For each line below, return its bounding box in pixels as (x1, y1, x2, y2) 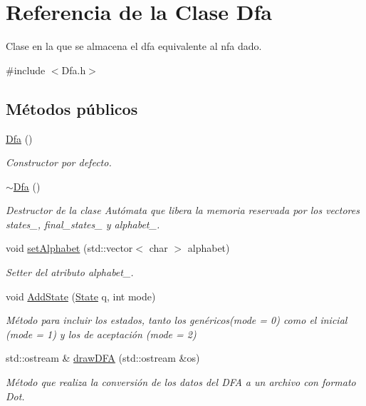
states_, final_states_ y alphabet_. (6, 216, 160, 231)
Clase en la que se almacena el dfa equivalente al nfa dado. (6, 39, 262, 54)
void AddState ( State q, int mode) (6, 288, 156, 303)
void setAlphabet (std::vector (6, 240, 133, 255)
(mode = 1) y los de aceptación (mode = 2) (6, 326, 197, 341)
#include (6, 62, 46, 77)
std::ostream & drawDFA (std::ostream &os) (6, 350, 200, 365)
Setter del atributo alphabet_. (6, 265, 134, 280)
